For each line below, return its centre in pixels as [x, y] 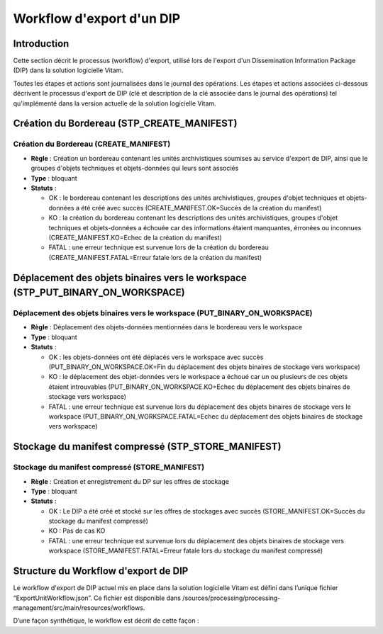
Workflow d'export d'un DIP [97, 18]
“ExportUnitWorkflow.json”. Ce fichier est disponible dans [97, 598]
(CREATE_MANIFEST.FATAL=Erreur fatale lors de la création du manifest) [155, 257]
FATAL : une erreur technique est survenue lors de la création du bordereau [159, 247]
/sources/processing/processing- [231, 598]
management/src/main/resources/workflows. [79, 607]
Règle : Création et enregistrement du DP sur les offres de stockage [130, 481]
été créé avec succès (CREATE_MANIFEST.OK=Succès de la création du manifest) [201, 208]
